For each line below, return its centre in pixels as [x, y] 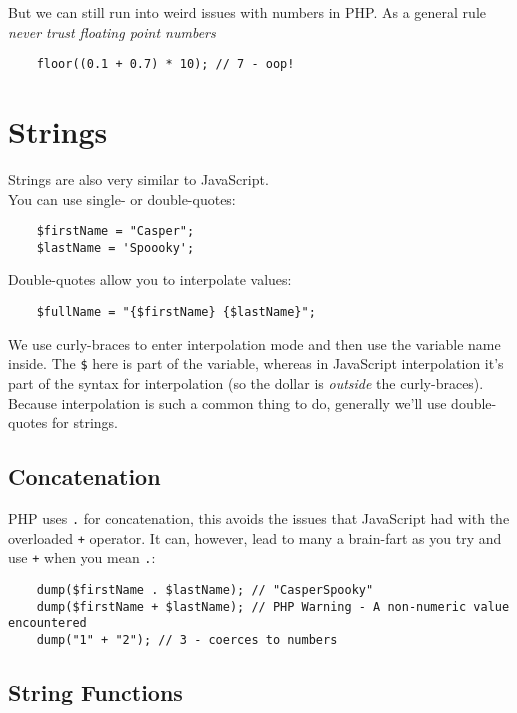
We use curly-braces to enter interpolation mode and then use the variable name [254, 343]
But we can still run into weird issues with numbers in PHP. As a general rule [247, 12]
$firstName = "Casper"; [115, 231]
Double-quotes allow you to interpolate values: [150, 279]
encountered [47, 623]
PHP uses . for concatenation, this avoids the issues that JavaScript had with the [259, 517]
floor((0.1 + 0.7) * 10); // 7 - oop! [165, 64]
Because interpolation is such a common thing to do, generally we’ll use [227, 402]
